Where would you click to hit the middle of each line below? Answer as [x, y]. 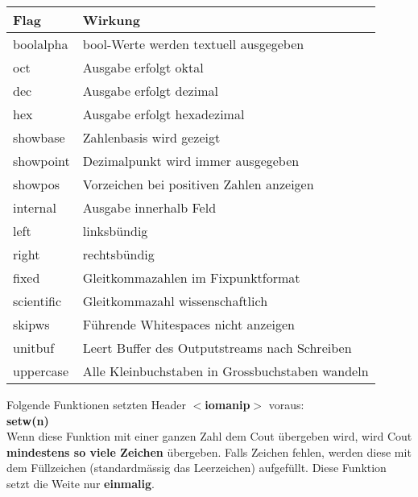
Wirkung [111, 20]
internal [35, 207]
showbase [39, 137]
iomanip [228, 404]
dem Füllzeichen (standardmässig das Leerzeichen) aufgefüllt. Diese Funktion [197, 468]
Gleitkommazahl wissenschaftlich [175, 301]
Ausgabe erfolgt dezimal [150, 91]
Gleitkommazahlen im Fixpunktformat [191, 277]
